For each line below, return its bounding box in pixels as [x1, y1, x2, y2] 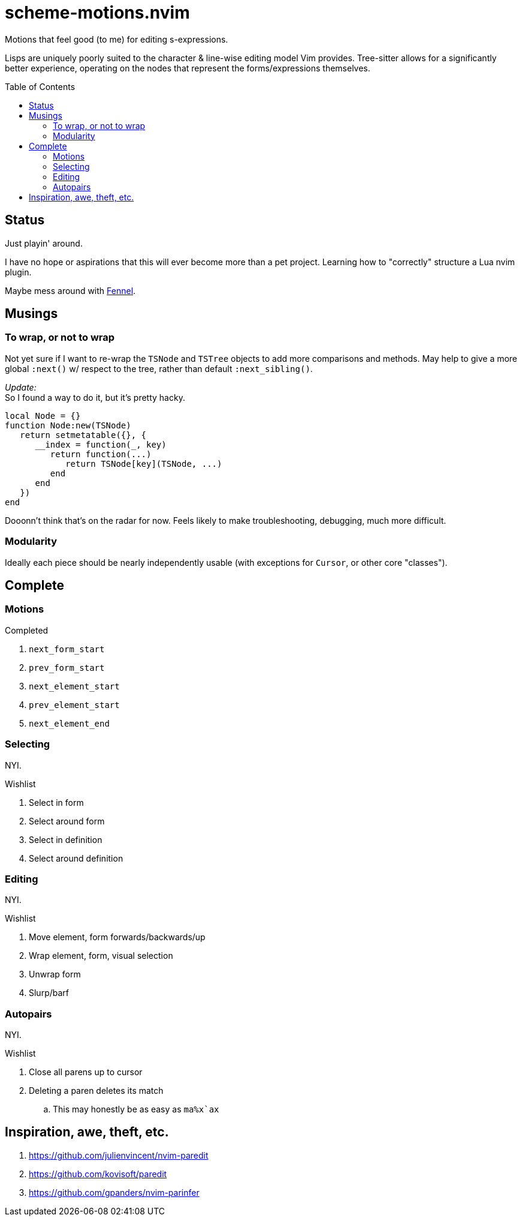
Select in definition [29, 834, 102, 845]
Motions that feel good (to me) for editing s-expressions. [5, 34, 228, 44]
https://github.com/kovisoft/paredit [29, 1168, 167, 1179]
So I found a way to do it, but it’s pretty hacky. [5, 392, 185, 403]
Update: [5, 382, 37, 392]
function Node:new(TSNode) [5, 420, 131, 430]
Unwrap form [29, 969, 81, 980]
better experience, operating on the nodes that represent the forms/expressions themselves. [5, 62, 370, 73]
